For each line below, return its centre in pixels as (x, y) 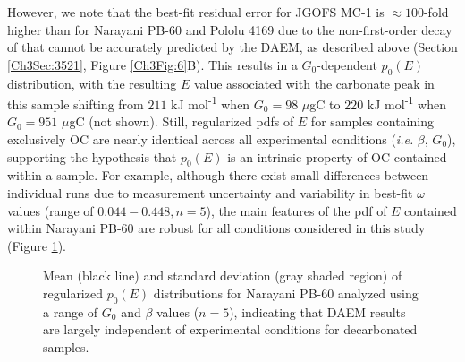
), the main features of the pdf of (296, 210)
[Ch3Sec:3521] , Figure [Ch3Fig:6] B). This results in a (152, 64)
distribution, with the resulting (92, 83)
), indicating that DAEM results (317, 311)
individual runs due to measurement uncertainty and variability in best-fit (210, 193)
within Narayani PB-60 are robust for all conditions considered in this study (216, 228)
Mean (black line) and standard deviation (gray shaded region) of (223, 276)
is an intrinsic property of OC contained (337, 156)
